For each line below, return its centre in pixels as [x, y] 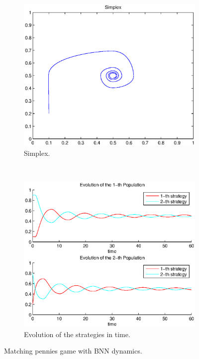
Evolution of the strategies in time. [77, 334]
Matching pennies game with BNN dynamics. [73, 351]
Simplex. [37, 153]
